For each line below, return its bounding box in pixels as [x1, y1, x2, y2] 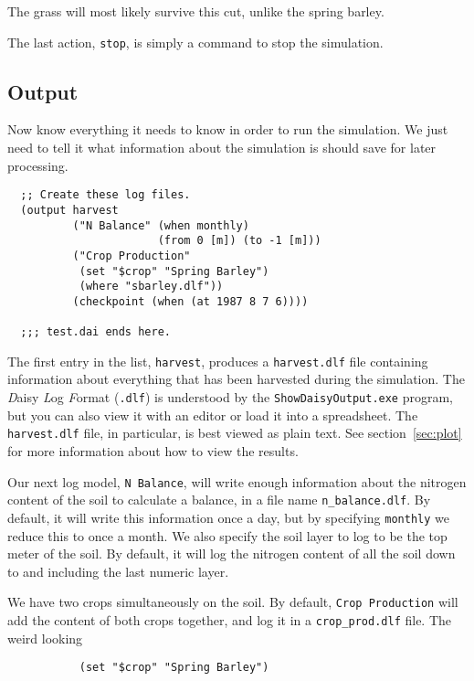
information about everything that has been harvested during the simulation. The [7, 369, 465, 388]
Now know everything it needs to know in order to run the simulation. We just [7, 120, 448, 139]
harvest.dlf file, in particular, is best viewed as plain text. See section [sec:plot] [7, 423, 462, 442]
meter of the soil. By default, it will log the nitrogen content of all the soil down [7, 544, 456, 563]
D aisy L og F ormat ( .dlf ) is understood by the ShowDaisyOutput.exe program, [7, 388, 454, 407]
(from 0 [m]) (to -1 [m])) [157, 234, 321, 248]
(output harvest [20, 203, 119, 217]
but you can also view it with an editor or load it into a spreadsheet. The [7, 405, 418, 424]
